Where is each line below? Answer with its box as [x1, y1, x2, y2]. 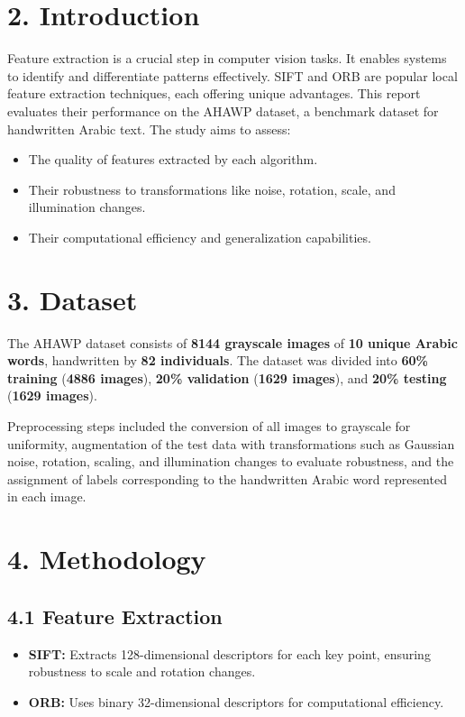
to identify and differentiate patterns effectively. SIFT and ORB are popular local [7, 66, 458, 85]
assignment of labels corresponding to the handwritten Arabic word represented [7, 469, 447, 488]
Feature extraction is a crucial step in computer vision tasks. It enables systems [7, 49, 447, 68]
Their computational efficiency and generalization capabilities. [28, 227, 371, 246]
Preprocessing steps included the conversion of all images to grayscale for [7, 416, 411, 435]
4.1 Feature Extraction [7, 602, 223, 630]
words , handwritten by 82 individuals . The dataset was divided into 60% [7, 351, 428, 370]
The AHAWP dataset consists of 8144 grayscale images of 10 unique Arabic [7, 333, 458, 352]
